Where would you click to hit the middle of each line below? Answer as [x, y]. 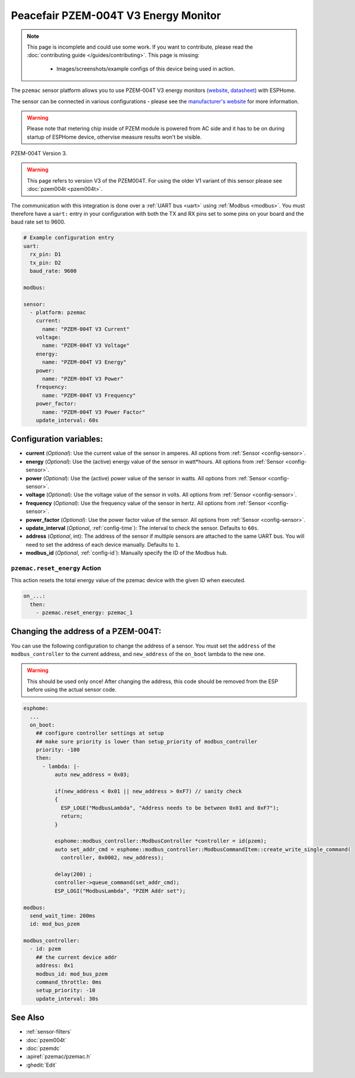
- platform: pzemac [58, 312]
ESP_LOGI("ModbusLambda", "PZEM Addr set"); [120, 891]
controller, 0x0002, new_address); [112, 858]
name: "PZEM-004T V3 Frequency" [89, 395]
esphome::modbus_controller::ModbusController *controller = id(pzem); [161, 841]
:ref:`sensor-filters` [49, 1032]
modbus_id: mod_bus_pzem [72, 974]
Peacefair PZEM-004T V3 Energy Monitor [116, 15]
